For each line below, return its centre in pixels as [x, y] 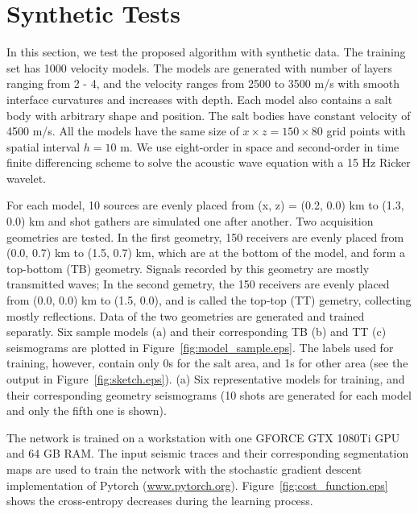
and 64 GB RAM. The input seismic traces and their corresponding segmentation [208, 453]
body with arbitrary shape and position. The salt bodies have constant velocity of [209, 115]
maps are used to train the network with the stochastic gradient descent [184, 468]
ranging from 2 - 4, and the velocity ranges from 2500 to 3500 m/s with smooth [203, 83]
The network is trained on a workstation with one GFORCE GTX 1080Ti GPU [203, 437]
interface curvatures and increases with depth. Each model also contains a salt [200, 99]
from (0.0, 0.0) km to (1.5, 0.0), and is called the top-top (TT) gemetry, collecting [209, 300]
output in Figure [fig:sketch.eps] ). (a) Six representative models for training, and [206, 379]
